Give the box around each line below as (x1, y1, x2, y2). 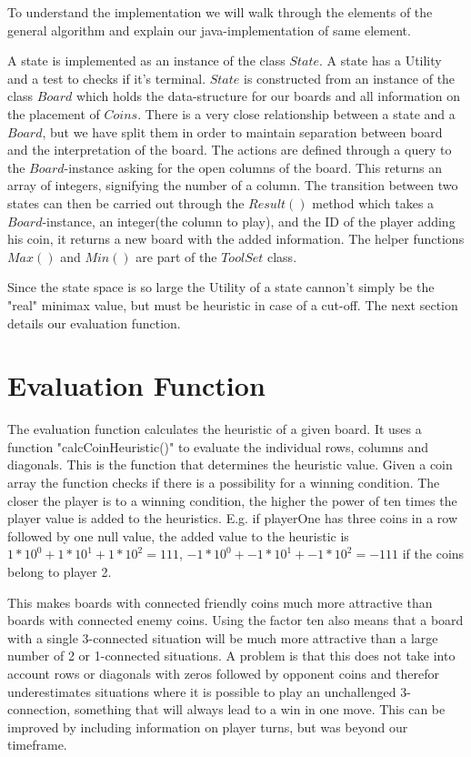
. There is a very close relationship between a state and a (137, 104, 456, 123)
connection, (7, 700, 71, 719)
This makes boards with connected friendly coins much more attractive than (7, 592, 433, 611)
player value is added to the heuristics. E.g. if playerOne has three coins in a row (7, 509, 458, 528)
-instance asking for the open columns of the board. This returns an (64, 157, 443, 177)
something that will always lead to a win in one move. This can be (74, 700, 446, 719)
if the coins (402, 544, 465, 563)
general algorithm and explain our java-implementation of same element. (7, 20, 411, 39)
